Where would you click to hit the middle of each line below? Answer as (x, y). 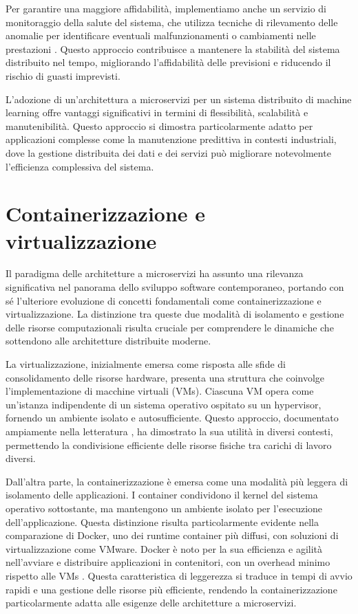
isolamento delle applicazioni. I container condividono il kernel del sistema (162, 495)
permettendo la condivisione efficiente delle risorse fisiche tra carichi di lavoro (169, 445)
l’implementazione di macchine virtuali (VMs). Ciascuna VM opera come (160, 391)
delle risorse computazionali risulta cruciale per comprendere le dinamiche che (170, 327)
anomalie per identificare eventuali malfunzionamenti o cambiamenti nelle (161, 35)
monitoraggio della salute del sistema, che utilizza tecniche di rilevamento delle (172, 22)
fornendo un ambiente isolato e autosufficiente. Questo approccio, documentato (172, 418)
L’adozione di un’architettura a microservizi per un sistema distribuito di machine (179, 99)
